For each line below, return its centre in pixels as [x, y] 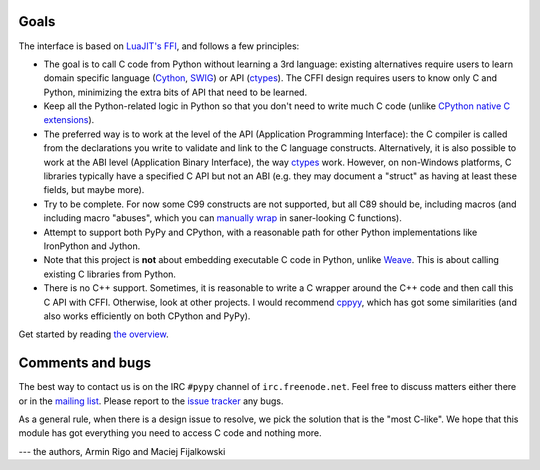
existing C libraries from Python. [110, 274]
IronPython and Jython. [92, 246]
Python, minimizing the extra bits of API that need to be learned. [175, 92]
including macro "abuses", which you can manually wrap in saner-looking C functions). [222, 218]
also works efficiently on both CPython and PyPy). [147, 316]
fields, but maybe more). [94, 190]
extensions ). [69, 120]
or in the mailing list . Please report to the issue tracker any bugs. [151, 401]
